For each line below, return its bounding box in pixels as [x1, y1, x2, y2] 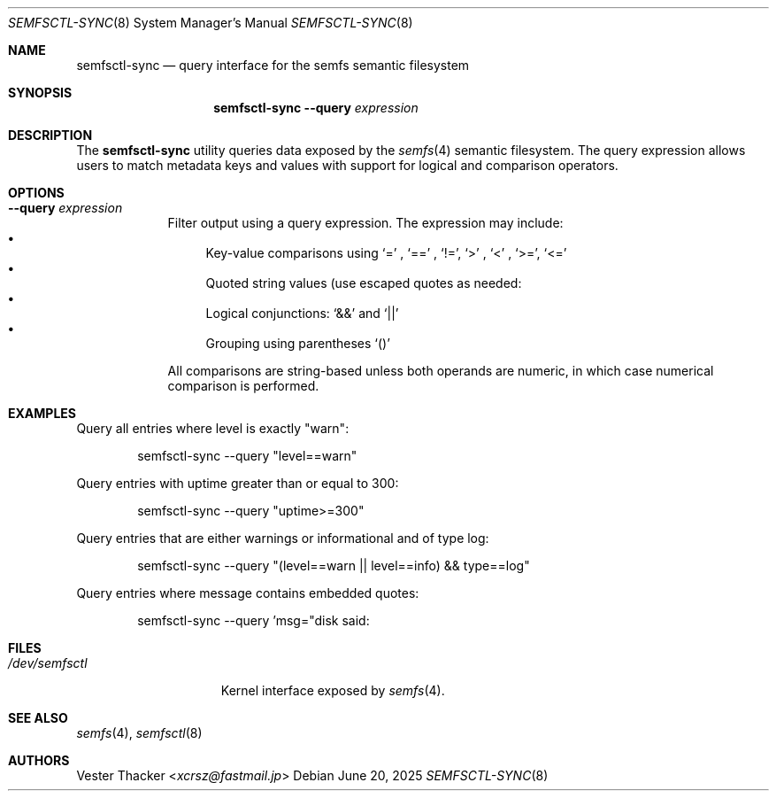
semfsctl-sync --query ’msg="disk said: [137, 613, 370, 628]
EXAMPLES [8, 406, 76, 421]
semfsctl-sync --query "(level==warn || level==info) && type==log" [137, 558, 530, 573]
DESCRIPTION [8, 128, 93, 143]
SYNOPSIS [8, 85, 73, 100]
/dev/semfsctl [8, 655, 88, 670]
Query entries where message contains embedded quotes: [76, 585, 419, 600]
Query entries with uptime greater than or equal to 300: [76, 476, 399, 491]
